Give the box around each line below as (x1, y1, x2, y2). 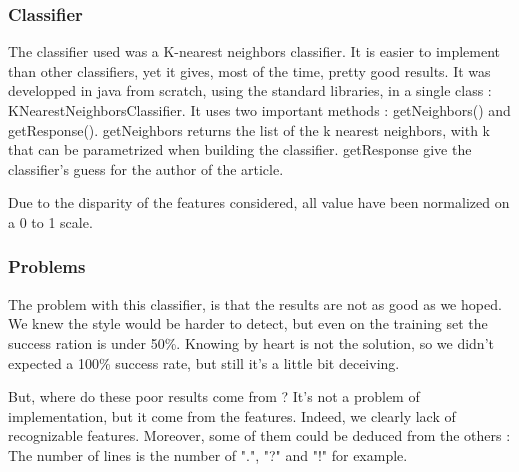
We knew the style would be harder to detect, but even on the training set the (8, 313, 488, 334)
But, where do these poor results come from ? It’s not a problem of (8, 386, 420, 407)
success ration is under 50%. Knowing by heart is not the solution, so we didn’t (8, 332, 494, 353)
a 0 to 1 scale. (8, 211, 93, 232)
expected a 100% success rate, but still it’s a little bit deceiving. (8, 352, 400, 373)
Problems (8, 254, 86, 279)
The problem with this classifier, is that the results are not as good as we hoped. (8, 293, 502, 314)
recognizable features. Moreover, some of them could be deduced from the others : (8, 425, 511, 446)
